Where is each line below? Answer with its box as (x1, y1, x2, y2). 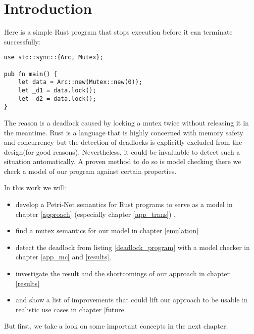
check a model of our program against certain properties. (4, 166, 177, 176)
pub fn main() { (4, 70, 57, 78)
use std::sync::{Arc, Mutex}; (4, 54, 103, 61)
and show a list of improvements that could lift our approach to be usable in (15, 294, 248, 305)
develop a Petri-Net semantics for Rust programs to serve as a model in (15, 199, 233, 209)
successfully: (4, 36, 41, 46)
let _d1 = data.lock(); (18, 86, 97, 94)
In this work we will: (4, 182, 66, 193)
